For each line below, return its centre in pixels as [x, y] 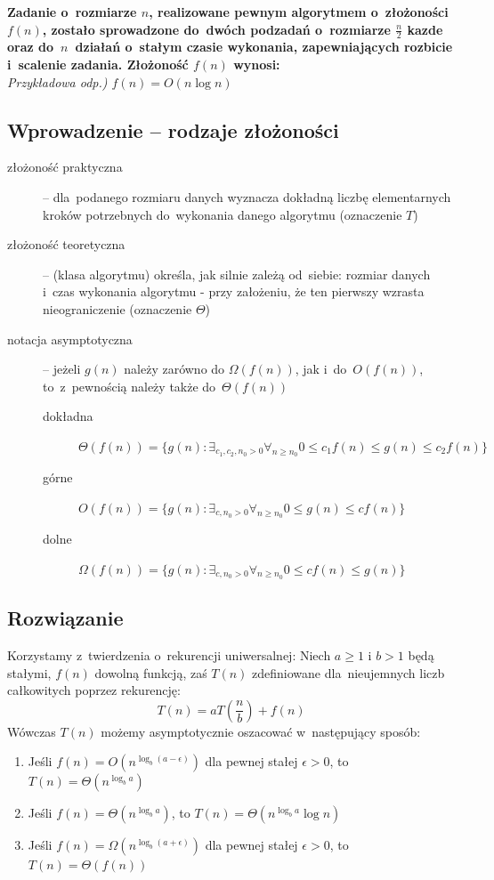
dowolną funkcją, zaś [151, 672]
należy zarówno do [174, 369]
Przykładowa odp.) [57, 81]
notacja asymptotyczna [70, 339]
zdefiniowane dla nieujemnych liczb [348, 672]
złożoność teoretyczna [66, 244]
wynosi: [257, 65]
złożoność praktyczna [65, 167]
